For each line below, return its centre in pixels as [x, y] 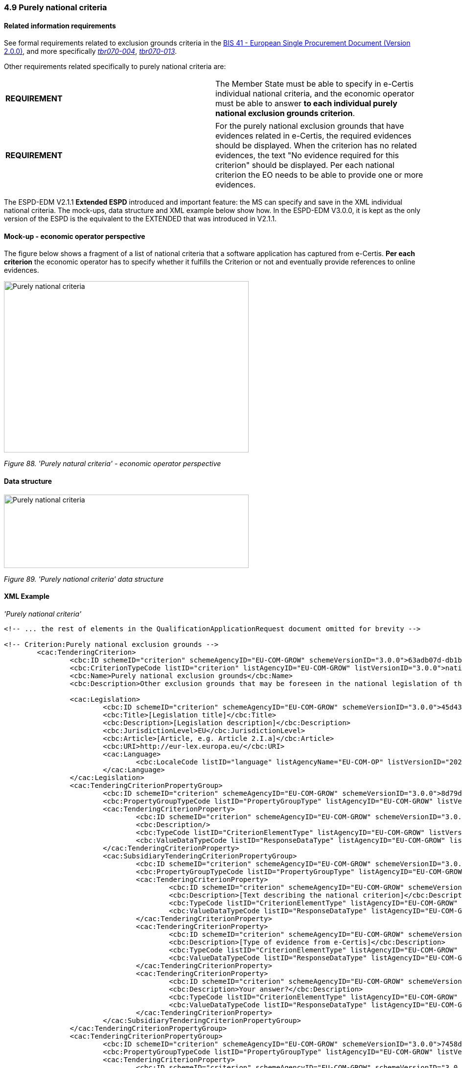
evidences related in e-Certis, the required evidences [313, 136]
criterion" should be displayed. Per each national [305, 165]
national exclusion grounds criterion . [285, 113]
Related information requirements [60, 25]
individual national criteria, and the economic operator [315, 94]
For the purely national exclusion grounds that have [310, 126]
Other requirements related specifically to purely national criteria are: [115, 67]
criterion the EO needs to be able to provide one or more [319, 175]
